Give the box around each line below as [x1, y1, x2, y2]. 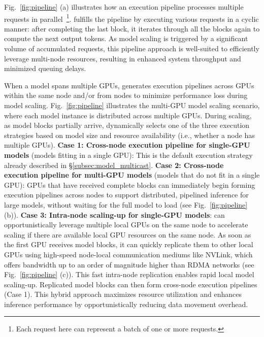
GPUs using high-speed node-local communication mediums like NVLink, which [4, 249, 253, 259]
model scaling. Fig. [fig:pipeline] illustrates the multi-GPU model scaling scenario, [4, 100, 260, 110]
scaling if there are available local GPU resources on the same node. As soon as [4, 229, 251, 240]
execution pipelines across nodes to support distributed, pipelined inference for [4, 189, 249, 200]
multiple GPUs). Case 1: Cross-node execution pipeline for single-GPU [4, 140, 250, 150]
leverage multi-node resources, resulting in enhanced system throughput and [4, 53, 241, 63]
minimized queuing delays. [4, 63, 86, 74]
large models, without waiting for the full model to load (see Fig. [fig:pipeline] [4, 199, 248, 210]
